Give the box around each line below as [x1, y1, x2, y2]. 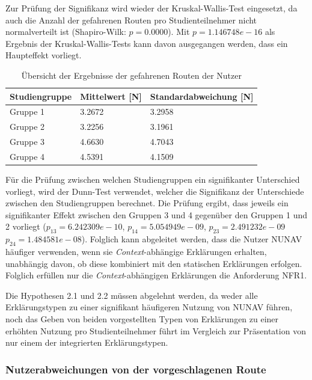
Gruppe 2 [10, 120, 45, 133]
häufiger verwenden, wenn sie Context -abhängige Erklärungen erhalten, [5, 245, 267, 257]
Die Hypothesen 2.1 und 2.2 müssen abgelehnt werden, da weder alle [5, 289, 258, 301]
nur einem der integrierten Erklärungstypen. [5, 336, 168, 349]
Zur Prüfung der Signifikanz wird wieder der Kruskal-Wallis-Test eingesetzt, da [5, 2, 298, 14]
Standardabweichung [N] [150, 90, 254, 102]
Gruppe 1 [10, 105, 45, 118]
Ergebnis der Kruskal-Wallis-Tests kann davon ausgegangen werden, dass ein [5, 37, 288, 49]
